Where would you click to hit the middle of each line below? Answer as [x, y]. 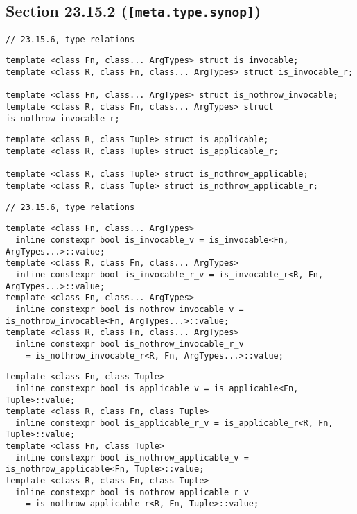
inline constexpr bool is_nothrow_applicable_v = [132, 457]
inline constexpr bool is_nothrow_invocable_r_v [130, 344]
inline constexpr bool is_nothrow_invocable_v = [130, 309]
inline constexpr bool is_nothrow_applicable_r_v [132, 492]
